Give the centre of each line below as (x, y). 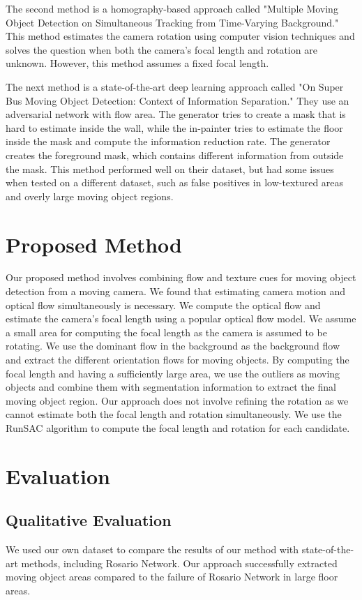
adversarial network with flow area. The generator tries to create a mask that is (176, 114)
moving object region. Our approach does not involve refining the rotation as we (177, 400)
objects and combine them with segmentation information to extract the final (171, 387)
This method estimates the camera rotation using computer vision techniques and (180, 36)
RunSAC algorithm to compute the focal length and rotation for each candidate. (178, 427)
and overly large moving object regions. (90, 196)
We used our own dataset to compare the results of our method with (152, 549)
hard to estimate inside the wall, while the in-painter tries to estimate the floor (174, 127)
